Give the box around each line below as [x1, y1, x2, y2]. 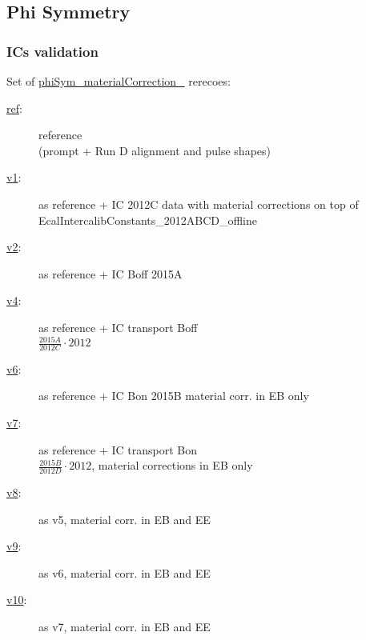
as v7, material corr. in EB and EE [38, 618, 211, 635]
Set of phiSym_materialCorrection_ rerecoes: [6, 73, 231, 89]
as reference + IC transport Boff [38, 318, 198, 335]
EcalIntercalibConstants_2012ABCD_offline [38, 211, 257, 228]
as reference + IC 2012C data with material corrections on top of [38, 195, 359, 212]
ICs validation [6, 41, 99, 61]
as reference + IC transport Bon [38, 441, 198, 458]
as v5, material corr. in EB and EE [38, 510, 211, 527]
